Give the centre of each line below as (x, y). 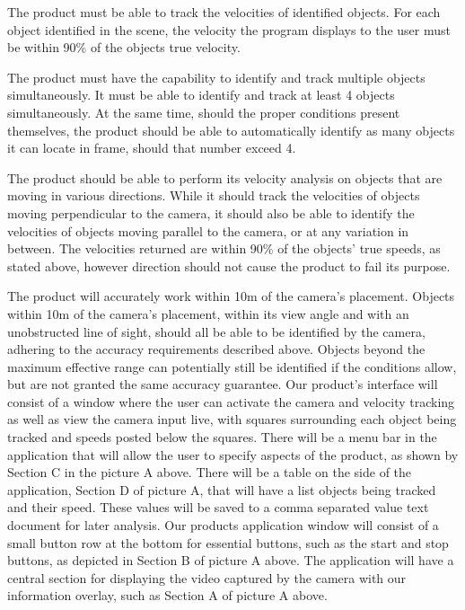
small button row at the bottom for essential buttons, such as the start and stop (228, 542)
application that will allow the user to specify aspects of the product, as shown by (233, 454)
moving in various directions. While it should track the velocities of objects (214, 195)
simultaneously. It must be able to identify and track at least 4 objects (201, 95)
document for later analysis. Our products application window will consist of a (223, 525)
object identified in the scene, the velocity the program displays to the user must (229, 29)
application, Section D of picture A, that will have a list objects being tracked (222, 489)
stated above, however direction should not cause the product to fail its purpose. (229, 265)
